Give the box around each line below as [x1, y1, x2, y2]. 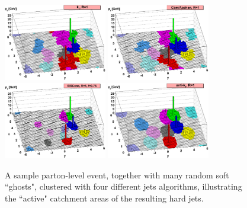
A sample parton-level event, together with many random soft [5, 168, 229, 181]
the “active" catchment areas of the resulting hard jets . [5, 191, 204, 204]
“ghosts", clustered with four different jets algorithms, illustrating [5, 180, 242, 193]
